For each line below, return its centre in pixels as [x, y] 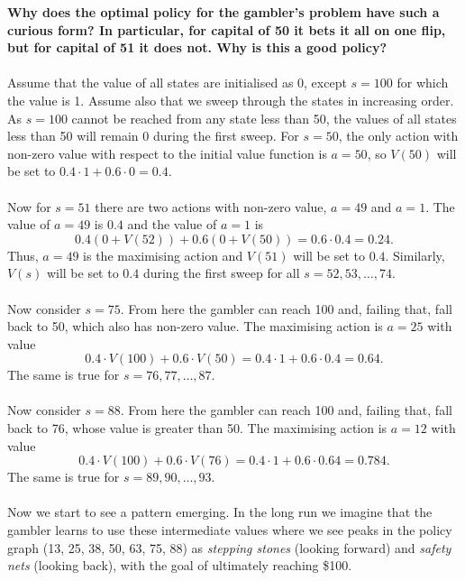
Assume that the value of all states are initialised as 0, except [177, 83]
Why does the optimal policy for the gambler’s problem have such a [223, 12]
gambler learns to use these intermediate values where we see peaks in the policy [230, 530]
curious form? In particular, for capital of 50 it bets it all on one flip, [227, 29]
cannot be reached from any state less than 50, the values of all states [264, 118]
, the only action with [398, 136]
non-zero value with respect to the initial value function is [167, 153]
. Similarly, [415, 255]
